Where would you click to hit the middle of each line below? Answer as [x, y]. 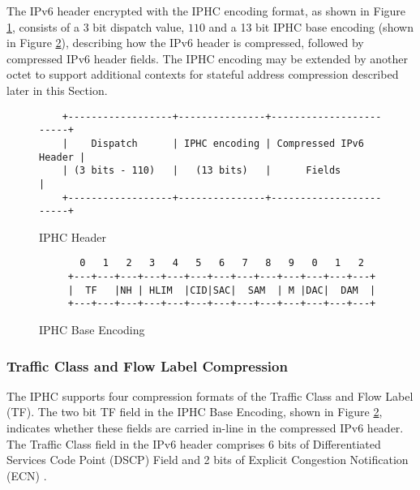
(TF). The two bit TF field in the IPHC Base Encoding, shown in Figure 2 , [195, 412]
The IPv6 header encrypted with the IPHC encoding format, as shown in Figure [206, 11]
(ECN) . [27, 475]
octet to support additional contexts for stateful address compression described [203, 74]
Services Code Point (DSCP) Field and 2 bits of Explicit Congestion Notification [208, 460]
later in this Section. [57, 90]
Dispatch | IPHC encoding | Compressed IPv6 [227, 143]
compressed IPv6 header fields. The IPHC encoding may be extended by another [207, 58]
